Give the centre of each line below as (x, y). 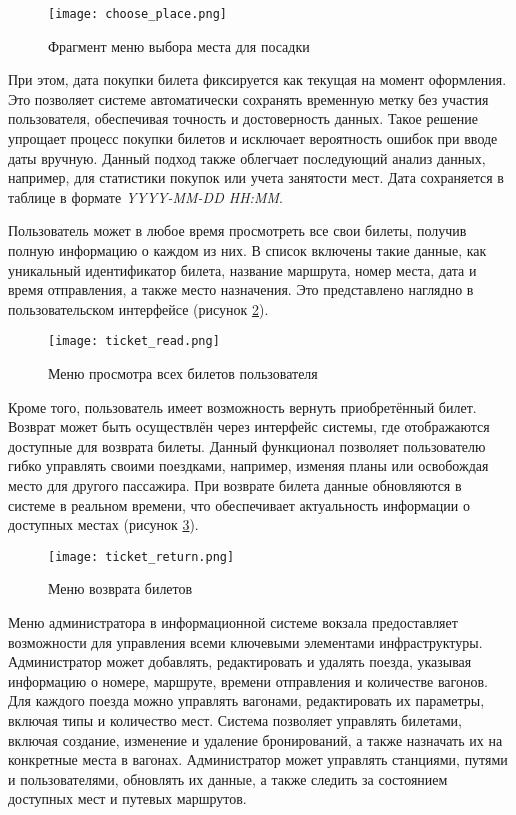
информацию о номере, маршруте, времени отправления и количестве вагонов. (248, 680)
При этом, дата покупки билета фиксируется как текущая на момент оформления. (257, 79)
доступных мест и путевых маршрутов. (127, 798)
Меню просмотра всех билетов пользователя (183, 373)
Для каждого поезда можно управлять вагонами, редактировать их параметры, (246, 700)
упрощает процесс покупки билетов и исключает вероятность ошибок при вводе (253, 138)
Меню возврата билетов (120, 588)
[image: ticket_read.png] (134, 341)
